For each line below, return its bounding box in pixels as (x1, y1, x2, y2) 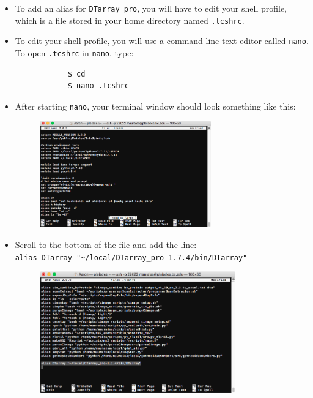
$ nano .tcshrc (67, 81, 129, 91)
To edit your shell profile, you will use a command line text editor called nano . (15, 34, 309, 47)
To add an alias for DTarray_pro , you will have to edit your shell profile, (15, 2, 287, 14)
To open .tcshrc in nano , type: (15, 46, 134, 59)
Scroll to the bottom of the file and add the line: (15, 238, 197, 250)
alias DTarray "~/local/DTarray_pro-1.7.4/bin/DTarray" (15, 253, 248, 262)
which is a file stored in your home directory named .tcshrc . (15, 13, 245, 26)
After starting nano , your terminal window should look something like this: (15, 99, 296, 112)
